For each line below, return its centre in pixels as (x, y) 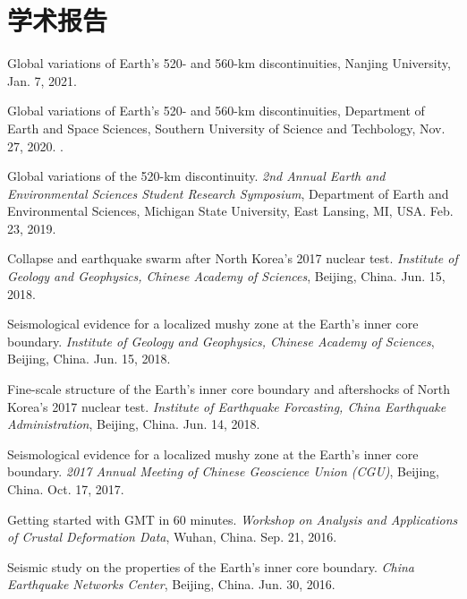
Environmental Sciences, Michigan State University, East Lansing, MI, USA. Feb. (230, 211)
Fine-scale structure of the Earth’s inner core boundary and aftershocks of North (229, 389)
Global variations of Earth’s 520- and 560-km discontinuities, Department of (216, 111)
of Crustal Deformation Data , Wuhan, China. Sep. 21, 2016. (172, 537)
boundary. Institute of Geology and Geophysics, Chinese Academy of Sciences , (221, 341)
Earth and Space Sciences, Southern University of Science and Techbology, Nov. (226, 128)
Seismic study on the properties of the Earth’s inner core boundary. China (211, 566)
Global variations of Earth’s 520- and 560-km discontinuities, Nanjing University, (229, 63)
